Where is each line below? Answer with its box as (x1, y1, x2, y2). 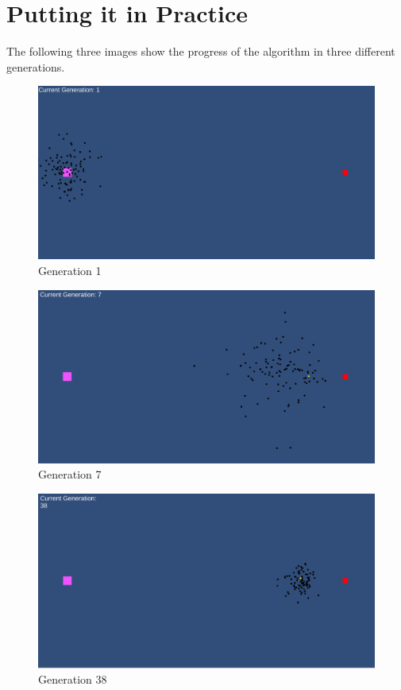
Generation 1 (38, 262, 102, 278)
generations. (6, 58, 65, 75)
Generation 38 (38, 671, 107, 688)
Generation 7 (38, 466, 102, 483)
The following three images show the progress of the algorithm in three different (6, 43, 395, 60)
